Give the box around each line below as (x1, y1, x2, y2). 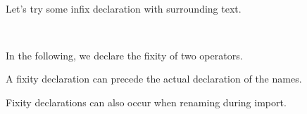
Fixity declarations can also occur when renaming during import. (6, 94, 287, 109)
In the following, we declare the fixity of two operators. (6, 48, 243, 62)
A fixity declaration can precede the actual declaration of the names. (6, 71, 302, 86)
